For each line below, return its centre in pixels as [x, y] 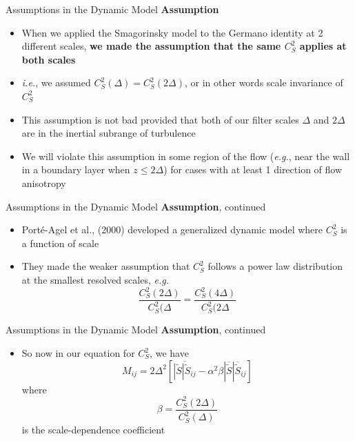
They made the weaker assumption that [106, 266]
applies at [323, 46]
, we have [169, 353]
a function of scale [60, 243]
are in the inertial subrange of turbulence [109, 133]
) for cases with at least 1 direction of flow [253, 169]
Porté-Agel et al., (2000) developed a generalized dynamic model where [172, 229]
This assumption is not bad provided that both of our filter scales [160, 119]
